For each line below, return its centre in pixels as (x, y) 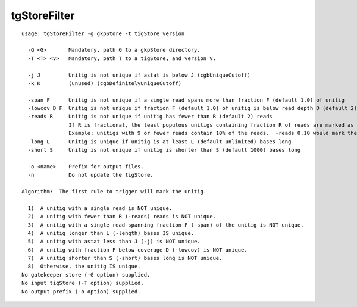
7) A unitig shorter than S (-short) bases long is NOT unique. (125, 258)
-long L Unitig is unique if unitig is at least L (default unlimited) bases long (159, 142)
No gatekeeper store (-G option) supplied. (86, 275)
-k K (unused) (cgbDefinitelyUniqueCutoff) (104, 83)
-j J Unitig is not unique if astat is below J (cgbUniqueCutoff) (139, 75)
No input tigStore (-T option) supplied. (83, 283)
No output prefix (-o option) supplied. (81, 291)
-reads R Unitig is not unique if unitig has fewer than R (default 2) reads (150, 117)
